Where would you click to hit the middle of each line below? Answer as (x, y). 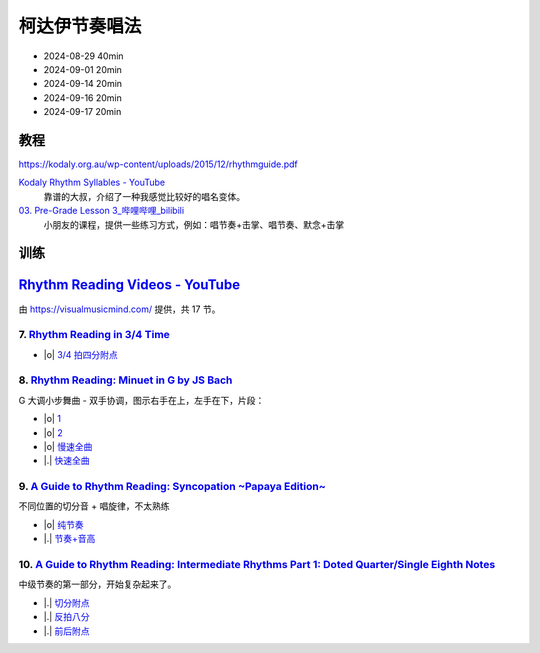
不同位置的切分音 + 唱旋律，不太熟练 (94, 506)
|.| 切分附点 (66, 602)
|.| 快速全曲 (66, 461)
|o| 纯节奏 (63, 524)
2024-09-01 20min (82, 69)
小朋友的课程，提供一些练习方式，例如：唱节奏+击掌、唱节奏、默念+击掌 (194, 224)
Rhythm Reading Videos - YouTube (129, 285)
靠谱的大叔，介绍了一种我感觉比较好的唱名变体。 (144, 196)
